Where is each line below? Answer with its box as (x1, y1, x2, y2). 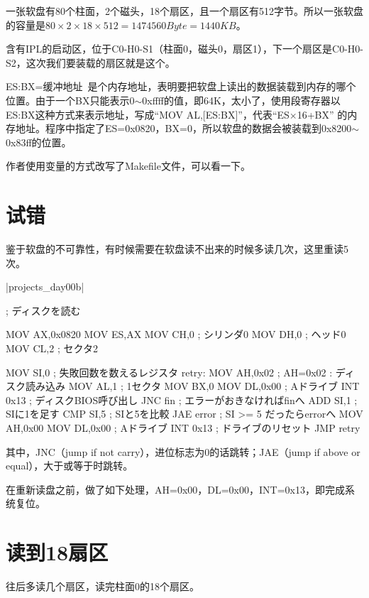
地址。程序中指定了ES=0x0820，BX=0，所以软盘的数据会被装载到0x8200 (15, 121, 352, 136)
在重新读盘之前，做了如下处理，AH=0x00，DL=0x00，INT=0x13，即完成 (6, 482, 345, 496)
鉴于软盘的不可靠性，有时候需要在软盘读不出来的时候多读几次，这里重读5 (6, 241, 348, 256)
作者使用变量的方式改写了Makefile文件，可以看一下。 (6, 158, 250, 173)
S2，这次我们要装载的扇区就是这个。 (6, 55, 175, 70)
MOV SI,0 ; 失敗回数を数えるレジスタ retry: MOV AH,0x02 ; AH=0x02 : (6, 364, 333, 379)
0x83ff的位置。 (6, 134, 72, 149)
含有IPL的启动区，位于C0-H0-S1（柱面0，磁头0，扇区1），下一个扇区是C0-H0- (6, 41, 363, 56)
